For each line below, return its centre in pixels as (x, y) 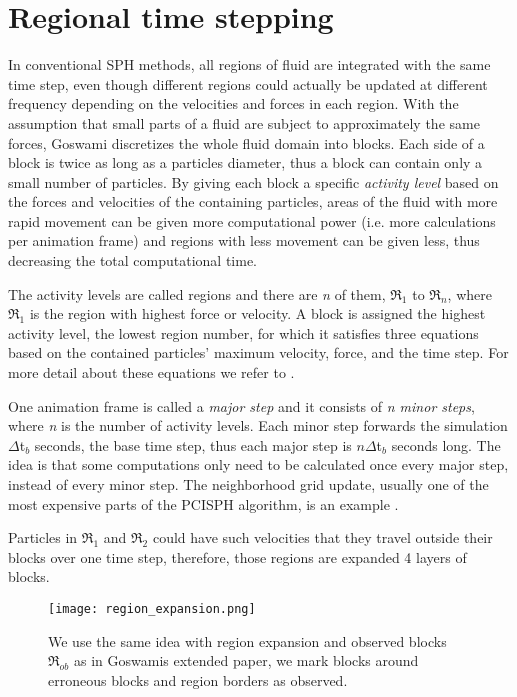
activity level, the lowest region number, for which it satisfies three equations (243, 332)
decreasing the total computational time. (133, 260)
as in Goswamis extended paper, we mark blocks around (246, 660)
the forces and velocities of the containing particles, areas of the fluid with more (253, 201)
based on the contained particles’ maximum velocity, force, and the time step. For (258, 352)
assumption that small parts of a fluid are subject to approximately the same (244, 122)
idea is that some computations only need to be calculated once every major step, (258, 464)
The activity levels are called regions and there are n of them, (197, 293)
